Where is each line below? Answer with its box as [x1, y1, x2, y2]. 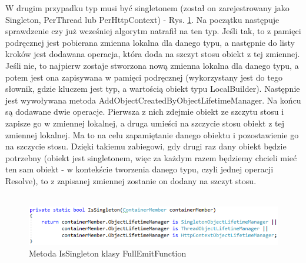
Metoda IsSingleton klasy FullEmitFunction [29, 247, 187, 259]
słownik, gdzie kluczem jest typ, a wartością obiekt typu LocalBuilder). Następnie [5, 82, 300, 95]
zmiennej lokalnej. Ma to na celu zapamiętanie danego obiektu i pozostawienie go [5, 128, 299, 141]
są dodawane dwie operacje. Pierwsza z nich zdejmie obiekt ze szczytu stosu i [5, 105, 284, 118]
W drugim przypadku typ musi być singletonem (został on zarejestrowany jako [5, 2, 290, 14]
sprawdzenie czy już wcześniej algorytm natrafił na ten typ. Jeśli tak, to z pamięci [5, 25, 301, 37]
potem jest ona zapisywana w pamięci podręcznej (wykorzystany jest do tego [5, 71, 282, 83]
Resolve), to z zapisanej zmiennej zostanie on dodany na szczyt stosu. [5, 174, 257, 187]
